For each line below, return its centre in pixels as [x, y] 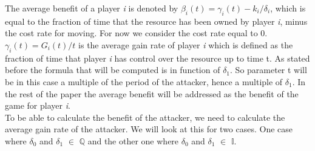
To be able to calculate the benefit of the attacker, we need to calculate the [145, 117]
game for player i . [38, 105]
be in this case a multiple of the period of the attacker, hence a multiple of [144, 81]
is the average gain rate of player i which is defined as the [186, 44]
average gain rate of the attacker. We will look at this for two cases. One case [149, 129]
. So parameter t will [269, 70]
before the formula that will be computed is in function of [113, 70]
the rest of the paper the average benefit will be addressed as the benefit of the [152, 93]
